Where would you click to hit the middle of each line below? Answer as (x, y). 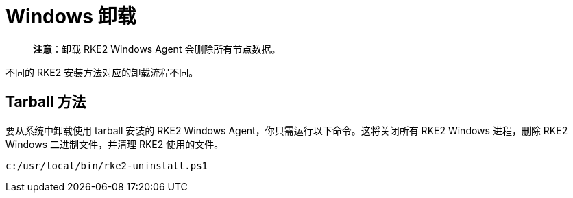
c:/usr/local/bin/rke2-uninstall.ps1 (107, 165)
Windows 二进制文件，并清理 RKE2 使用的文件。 (115, 144)
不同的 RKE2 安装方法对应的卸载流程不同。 (102, 72)
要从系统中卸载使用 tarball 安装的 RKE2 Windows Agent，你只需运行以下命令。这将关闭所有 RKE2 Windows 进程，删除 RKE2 (287, 130)
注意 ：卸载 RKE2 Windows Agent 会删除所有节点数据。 (157, 49)
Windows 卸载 (71, 16)
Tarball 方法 (46, 102)
